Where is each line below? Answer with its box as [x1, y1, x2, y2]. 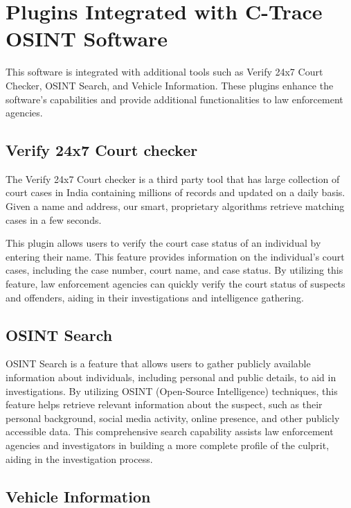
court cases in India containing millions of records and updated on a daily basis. [6, 185, 345, 200]
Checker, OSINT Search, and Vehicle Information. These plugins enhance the [6, 78, 334, 92]
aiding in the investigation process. [6, 451, 153, 466]
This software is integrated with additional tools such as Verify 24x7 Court [6, 64, 323, 79]
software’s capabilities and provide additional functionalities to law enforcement [6, 91, 343, 106]
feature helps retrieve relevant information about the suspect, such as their [6, 397, 323, 412]
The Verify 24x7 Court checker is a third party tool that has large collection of [6, 171, 340, 186]
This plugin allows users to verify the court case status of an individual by [6, 236, 321, 250]
